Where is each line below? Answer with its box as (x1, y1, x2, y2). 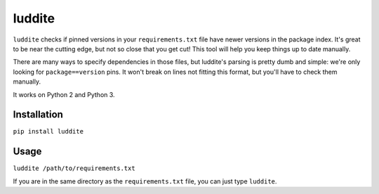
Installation (13, 109, 63, 121)
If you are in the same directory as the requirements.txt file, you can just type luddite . (13, 176, 277, 186)
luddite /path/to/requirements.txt (13, 164, 136, 172)
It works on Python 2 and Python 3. (13, 90, 115, 98)
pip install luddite (13, 127, 84, 136)
